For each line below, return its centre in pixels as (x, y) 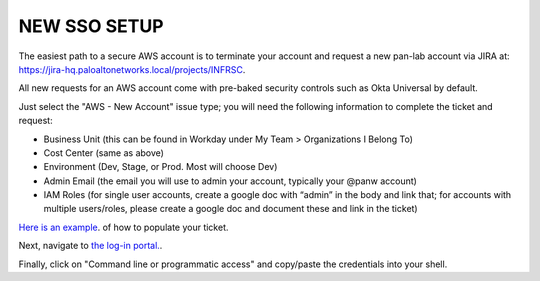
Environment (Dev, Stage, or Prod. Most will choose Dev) (160, 167)
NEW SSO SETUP (91, 26)
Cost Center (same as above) (104, 152)
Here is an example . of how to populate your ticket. (123, 227)
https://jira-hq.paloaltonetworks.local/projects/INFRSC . (132, 69)
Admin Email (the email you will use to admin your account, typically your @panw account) (230, 181)
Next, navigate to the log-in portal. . (90, 246)
